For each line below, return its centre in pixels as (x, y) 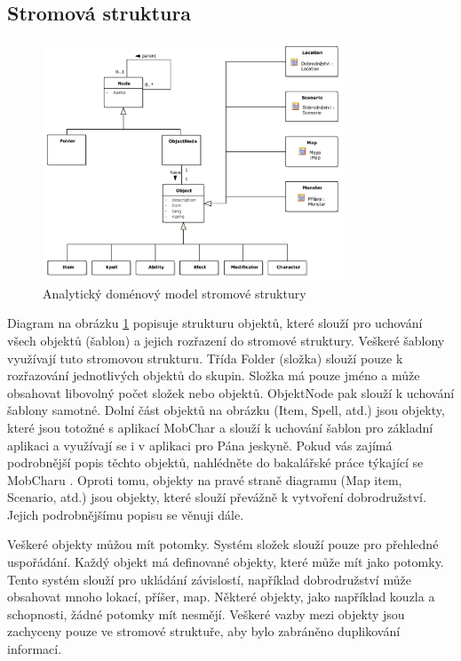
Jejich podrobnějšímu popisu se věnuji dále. (126, 514)
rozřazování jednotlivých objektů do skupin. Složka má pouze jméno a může (214, 375)
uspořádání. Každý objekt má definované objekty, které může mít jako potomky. (226, 562)
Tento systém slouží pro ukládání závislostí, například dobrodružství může (209, 579)
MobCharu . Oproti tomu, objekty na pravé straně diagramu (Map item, (205, 479)
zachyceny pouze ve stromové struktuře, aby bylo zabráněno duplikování (204, 631)
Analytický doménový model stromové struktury (175, 293)
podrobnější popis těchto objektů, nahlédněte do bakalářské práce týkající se (215, 462)
